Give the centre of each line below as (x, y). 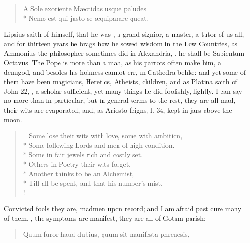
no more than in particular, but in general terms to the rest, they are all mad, (120, 100)
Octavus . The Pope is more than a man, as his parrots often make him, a (113, 62)
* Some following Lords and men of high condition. (99, 145)
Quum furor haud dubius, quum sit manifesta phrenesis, (106, 234)
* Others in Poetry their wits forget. (77, 164)
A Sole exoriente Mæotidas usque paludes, (85, 8)
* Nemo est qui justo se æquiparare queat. (86, 18)
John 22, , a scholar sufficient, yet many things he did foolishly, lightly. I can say (123, 91)
